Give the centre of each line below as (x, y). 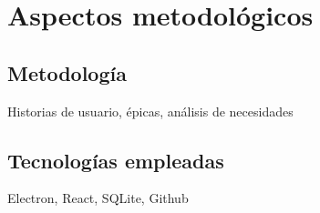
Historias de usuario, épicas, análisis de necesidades (150, 111)
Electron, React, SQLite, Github (98, 198)
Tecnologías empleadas (116, 160)
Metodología (67, 72)
